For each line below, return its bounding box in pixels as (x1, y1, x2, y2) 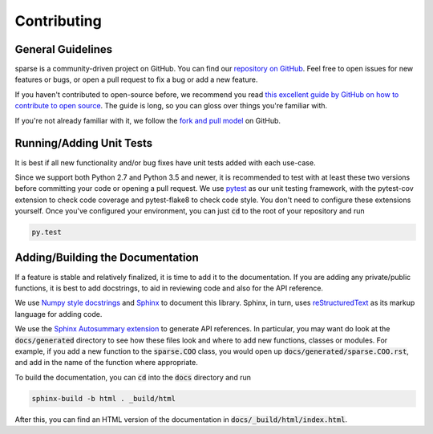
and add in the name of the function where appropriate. (14, 358, 198, 367)
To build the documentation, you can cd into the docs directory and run (14, 372, 252, 382)
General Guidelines (14, 43, 112, 56)
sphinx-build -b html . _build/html (31, 394, 176, 403)
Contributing (14, 12, 102, 30)
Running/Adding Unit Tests (14, 136, 153, 150)
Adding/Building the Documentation (14, 251, 200, 265)
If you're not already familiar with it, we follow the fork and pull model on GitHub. (14, 116, 281, 125)
